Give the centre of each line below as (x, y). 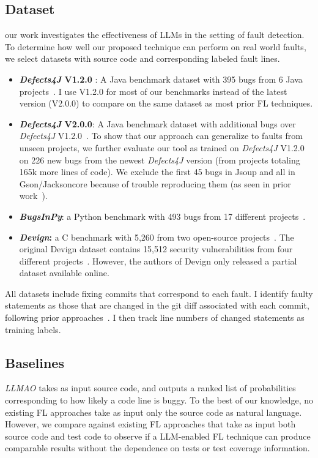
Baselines (35, 362)
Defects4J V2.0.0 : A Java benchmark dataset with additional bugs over (157, 123)
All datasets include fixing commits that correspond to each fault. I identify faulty (159, 293)
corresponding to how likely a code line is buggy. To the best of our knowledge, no (159, 400)
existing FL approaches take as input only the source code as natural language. (153, 412)
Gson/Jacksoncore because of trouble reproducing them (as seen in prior (155, 183)
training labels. (33, 329)
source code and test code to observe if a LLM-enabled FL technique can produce (158, 436)
